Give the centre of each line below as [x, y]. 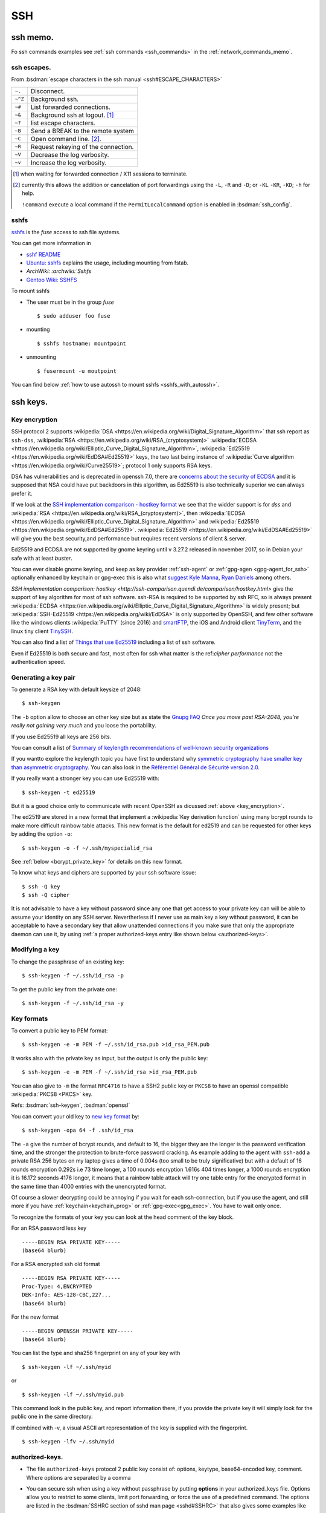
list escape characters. [63, 123]
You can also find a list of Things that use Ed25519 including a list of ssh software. [113, 642]
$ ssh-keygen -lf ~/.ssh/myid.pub [73, 1394]
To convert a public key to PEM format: [59, 1031]
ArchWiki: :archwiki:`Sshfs [59, 271]
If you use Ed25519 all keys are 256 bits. [61, 737]
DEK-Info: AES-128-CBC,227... [67, 1295]
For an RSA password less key [49, 1228]
